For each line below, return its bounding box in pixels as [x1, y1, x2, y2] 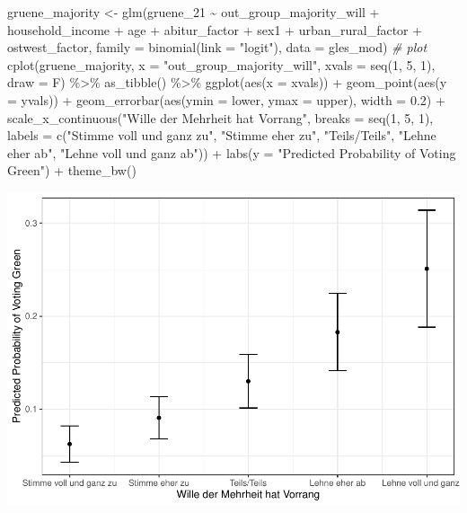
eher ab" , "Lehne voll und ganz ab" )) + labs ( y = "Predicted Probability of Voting [7, 143, 456, 162]
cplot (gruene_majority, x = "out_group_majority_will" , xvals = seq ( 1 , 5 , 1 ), [7, 55, 436, 74]
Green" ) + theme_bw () [7, 161, 137, 180]
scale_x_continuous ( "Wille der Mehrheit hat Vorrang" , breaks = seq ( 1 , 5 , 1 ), [7, 108, 434, 127]
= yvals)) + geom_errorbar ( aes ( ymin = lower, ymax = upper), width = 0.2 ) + [7, 90, 445, 109]
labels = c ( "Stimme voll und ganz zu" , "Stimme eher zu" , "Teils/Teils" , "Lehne [7, 126, 436, 145]
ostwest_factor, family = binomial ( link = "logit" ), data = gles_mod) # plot [7, 38, 427, 57]
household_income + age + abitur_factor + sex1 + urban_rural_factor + [7, 20, 423, 39]
